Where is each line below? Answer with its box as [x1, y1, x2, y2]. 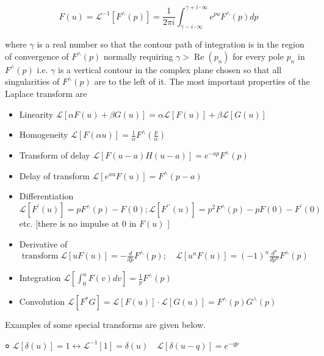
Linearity [19, 107, 54, 120]
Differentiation [19, 190, 74, 202]
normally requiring [103, 49, 173, 62]
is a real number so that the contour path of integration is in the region [37, 38, 304, 51]
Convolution [19, 295, 65, 308]
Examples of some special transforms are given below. [5, 318, 206, 331]
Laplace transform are [5, 87, 87, 100]
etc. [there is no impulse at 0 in [19, 217, 137, 230]
